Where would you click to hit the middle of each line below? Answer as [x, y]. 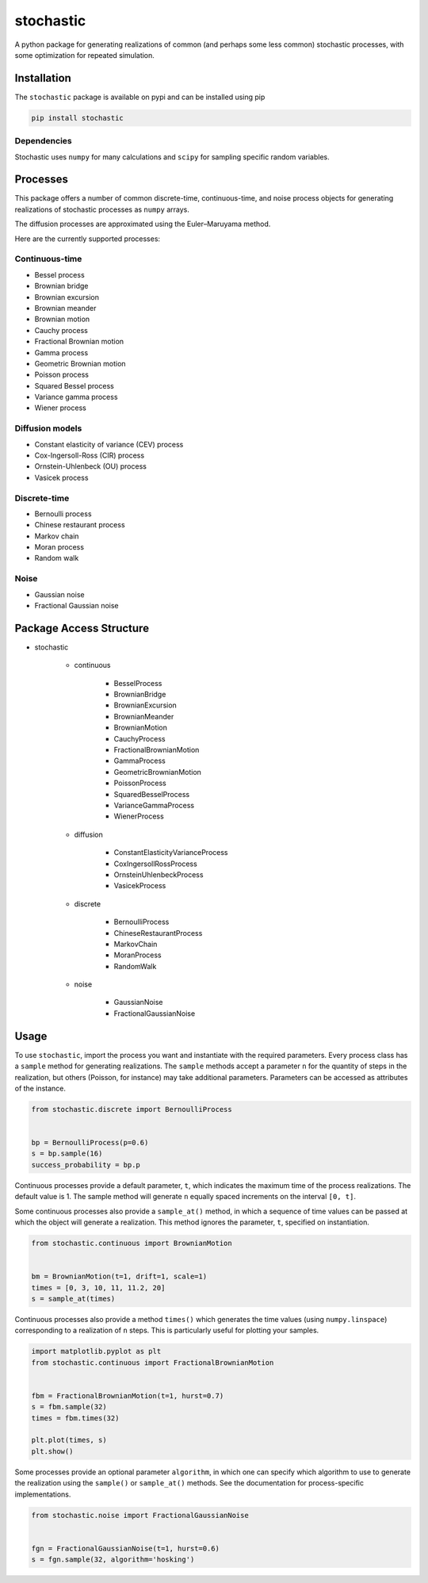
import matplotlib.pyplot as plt [96, 1351]
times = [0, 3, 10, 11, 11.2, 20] [98, 1288]
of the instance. [40, 1088]
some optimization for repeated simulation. [84, 55]
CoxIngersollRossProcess [155, 864]
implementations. [43, 1494]
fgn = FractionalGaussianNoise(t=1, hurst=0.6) [125, 1548]
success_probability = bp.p [86, 1165]
